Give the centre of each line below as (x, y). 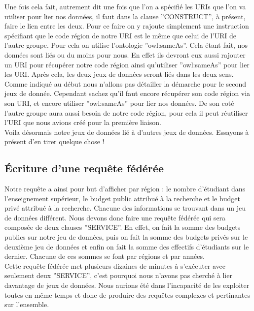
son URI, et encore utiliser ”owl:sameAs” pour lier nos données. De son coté (119, 103)
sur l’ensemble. (27, 304)
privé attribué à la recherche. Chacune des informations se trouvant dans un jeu (125, 208)
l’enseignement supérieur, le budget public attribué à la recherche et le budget (122, 198)
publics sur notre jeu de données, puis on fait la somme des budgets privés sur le (126, 237)
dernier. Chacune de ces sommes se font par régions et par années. (105, 256)
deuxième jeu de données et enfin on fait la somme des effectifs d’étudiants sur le (127, 246)
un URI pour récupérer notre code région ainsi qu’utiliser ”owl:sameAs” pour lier (127, 64)
